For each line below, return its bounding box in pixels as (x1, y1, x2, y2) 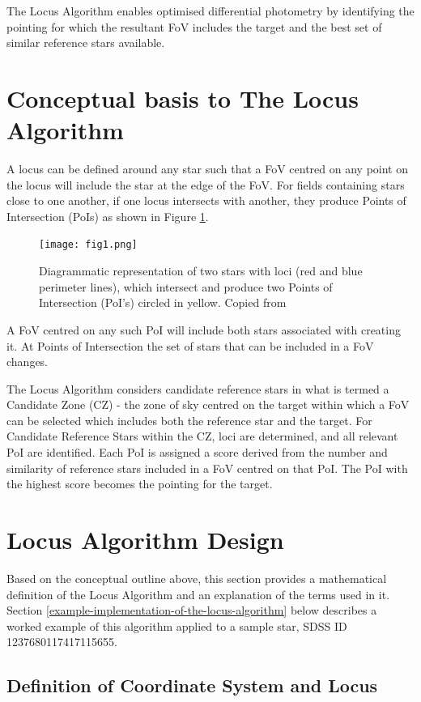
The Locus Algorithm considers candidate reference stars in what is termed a (6, 380, 389, 397)
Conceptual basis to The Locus (6, 81, 359, 114)
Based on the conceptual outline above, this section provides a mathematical (6, 569, 387, 586)
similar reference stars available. (6, 34, 165, 51)
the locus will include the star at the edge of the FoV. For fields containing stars (6, 176, 405, 193)
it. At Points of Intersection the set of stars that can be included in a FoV (6, 337, 374, 354)
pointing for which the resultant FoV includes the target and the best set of (6, 18, 382, 35)
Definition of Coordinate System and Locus (6, 673, 378, 698)
